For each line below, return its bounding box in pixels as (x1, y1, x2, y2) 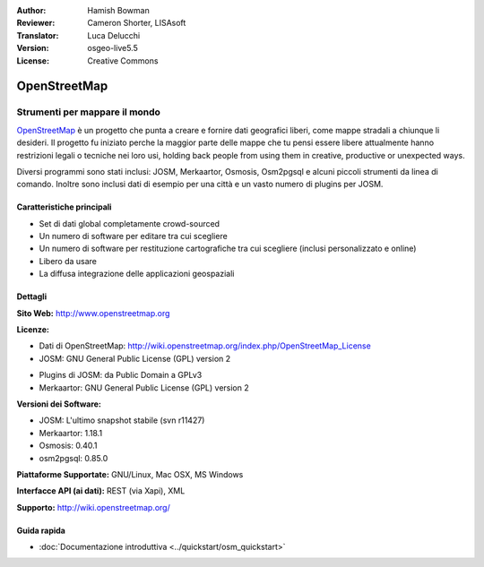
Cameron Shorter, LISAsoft (87, 18, 186, 29)
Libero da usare (39, 255, 98, 266)
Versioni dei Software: (16, 399, 102, 409)
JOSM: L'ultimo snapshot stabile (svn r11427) (39, 415, 205, 425)
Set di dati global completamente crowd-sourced (39, 218, 220, 228)
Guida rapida (16, 525, 66, 536)
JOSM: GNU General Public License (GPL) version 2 (39, 353, 231, 364)
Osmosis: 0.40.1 (39, 440, 98, 451)
